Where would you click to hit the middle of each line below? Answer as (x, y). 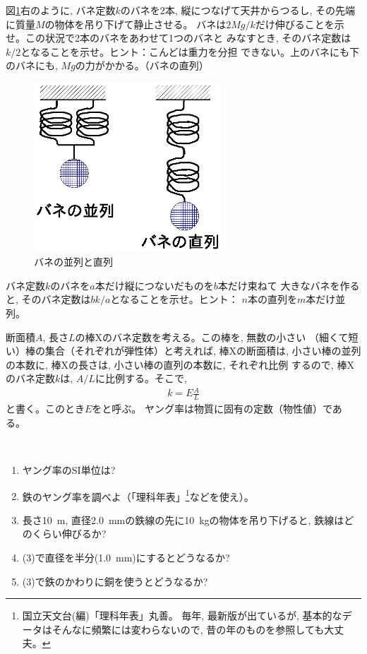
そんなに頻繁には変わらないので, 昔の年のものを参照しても (188, 629)
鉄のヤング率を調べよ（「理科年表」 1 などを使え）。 (138, 495)
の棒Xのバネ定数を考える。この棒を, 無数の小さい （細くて (212, 337)
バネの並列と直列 (73, 262)
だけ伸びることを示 (300, 24)
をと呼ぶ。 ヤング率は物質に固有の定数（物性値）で (212, 409)
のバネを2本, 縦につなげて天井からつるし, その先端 (237, 10)
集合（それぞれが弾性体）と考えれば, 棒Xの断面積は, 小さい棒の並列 (203, 351)
